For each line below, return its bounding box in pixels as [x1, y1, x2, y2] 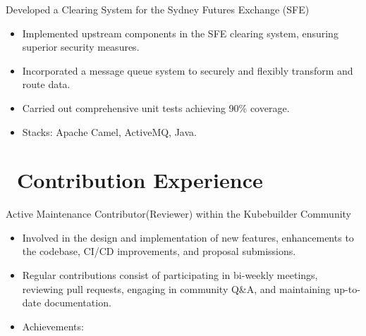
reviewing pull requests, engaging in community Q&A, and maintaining [22, 281, 331, 296]
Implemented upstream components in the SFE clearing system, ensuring [22, 25, 338, 40]
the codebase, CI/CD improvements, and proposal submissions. [22, 244, 296, 259]
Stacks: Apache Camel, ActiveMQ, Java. [22, 124, 197, 139]
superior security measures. [22, 39, 140, 54]
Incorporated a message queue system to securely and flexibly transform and [22, 63, 353, 77]
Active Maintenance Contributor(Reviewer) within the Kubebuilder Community [6, 206, 351, 221]
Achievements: [22, 318, 84, 333]
